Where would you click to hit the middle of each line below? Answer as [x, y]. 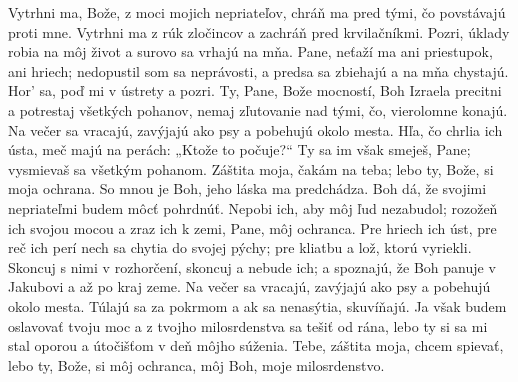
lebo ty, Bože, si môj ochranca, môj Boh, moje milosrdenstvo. [196, 364]
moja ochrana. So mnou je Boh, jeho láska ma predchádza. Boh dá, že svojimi [247, 188]
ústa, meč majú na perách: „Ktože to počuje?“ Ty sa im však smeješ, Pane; [239, 149]
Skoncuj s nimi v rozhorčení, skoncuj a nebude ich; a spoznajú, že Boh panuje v [252, 266]
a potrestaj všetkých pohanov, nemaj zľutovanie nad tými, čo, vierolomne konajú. [258, 109]
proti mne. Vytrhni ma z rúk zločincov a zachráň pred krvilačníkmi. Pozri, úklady [259, 31]
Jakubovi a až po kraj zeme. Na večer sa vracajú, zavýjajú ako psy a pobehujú [249, 286]
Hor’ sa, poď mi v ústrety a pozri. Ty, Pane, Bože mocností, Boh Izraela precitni [255, 90]
